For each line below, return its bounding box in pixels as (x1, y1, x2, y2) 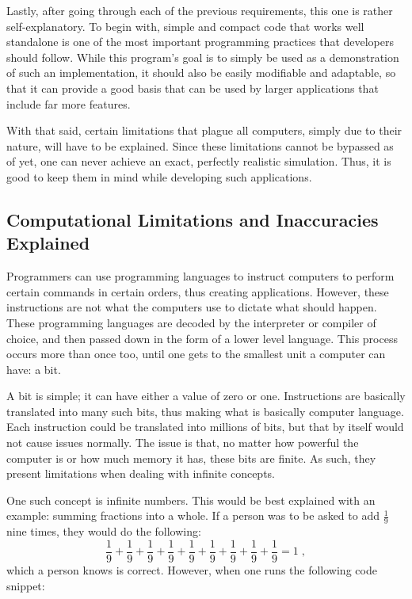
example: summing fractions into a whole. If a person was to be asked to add (6, 507, 380, 524)
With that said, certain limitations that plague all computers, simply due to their (6, 122, 402, 139)
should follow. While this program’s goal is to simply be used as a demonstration (6, 48, 399, 65)
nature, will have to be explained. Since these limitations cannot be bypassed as (6, 137, 394, 154)
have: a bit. (6, 361, 61, 377)
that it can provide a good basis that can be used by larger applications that (6, 79, 379, 96)
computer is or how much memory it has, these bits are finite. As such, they (6, 449, 376, 466)
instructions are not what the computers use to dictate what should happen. (6, 299, 377, 315)
